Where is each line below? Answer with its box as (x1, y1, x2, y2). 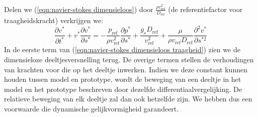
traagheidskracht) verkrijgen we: (4, 15, 104, 26)
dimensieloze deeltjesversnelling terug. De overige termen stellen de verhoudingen (4, 54, 254, 64)
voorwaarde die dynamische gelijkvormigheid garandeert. (4, 103, 179, 113)
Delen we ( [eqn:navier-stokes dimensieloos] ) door (4, 4, 153, 14)
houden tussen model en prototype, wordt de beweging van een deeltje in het (4, 74, 241, 84)
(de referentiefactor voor (168, 4, 243, 14)
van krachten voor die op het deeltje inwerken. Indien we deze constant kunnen (4, 64, 247, 74)
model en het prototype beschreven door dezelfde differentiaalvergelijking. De (4, 83, 242, 94)
